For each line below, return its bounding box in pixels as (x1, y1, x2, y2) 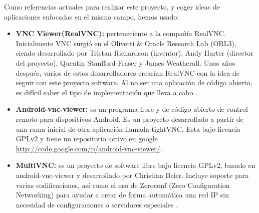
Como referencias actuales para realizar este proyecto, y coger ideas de (4, 2, 220, 12)
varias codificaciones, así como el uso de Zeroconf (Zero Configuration (16, 179, 230, 190)
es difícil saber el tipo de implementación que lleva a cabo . (16, 87, 198, 97)
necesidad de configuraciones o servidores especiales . (16, 199, 178, 209)
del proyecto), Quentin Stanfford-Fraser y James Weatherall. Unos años (16, 57, 235, 68)
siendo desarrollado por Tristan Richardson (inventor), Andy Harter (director (16, 48, 253, 58)
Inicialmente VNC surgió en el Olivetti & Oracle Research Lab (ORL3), (16, 38, 236, 48)
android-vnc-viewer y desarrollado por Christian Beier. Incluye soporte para (16, 169, 249, 180)
